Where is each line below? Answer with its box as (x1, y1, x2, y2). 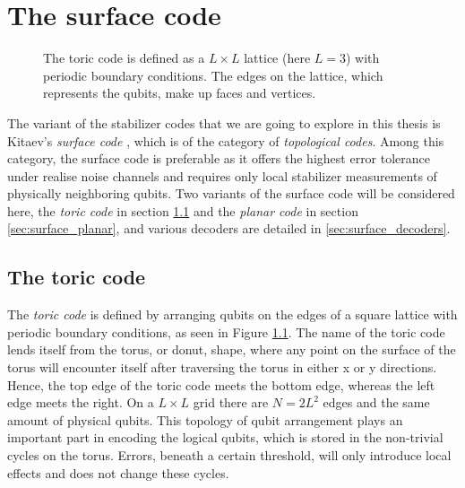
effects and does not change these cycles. (7, 463, 229, 482)
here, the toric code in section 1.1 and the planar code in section (7, 201, 358, 220)
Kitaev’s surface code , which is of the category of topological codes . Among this (7, 131, 444, 150)
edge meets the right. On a (7, 393, 154, 412)
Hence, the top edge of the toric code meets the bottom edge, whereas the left (7, 375, 435, 394)
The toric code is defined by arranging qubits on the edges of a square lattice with (7, 305, 458, 324)
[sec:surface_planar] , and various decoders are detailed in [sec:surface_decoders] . (7, 219, 451, 238)
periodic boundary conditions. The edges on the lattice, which (43, 65, 383, 84)
